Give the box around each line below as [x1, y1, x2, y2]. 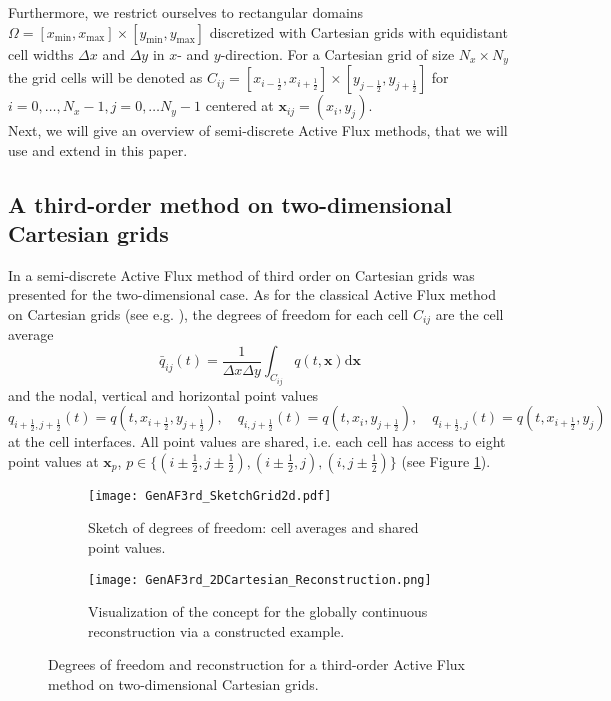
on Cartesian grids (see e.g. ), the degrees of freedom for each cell [8, 304, 409, 325]
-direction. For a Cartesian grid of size [220, 43, 455, 64]
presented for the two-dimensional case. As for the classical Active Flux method [8, 284, 496, 305]
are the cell [435, 304, 504, 325]
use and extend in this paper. [8, 139, 188, 160]
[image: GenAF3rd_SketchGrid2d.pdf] [88, 488, 332, 503]
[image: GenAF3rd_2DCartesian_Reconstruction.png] [88, 572, 432, 587]
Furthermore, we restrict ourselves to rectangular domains [8, 2, 364, 22]
